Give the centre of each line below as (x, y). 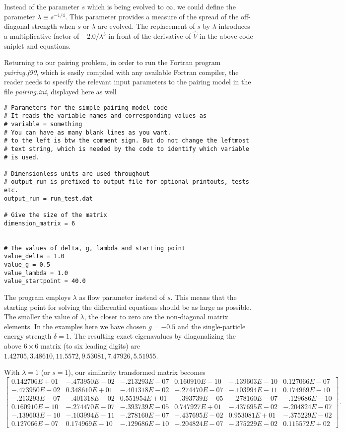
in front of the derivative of (150, 36)
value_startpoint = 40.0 (45, 281)
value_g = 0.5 (27, 265)
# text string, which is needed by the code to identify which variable (127, 149)
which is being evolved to (125, 6)
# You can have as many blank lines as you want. (88, 132)
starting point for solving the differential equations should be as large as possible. (128, 307)
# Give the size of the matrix (56, 215)
